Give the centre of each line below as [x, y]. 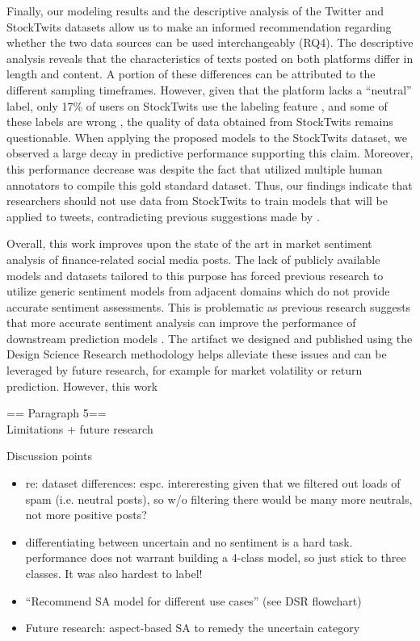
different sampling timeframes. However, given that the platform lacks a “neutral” [209, 89]
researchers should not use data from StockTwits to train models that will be [197, 201]
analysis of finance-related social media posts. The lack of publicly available [193, 259]
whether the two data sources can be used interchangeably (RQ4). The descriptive [210, 42]
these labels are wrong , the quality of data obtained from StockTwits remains [200, 121]
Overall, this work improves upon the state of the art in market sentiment [189, 243]
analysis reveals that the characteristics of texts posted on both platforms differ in [210, 58]
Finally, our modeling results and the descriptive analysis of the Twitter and [195, 10]
